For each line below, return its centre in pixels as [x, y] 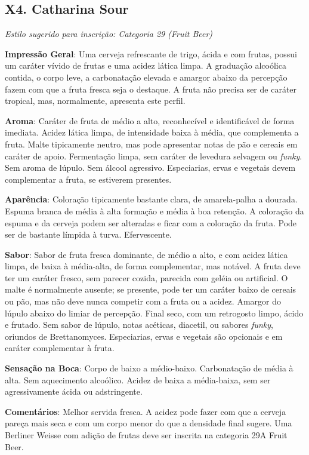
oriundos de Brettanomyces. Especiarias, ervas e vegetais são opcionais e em [144, 336]
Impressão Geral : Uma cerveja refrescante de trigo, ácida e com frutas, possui [151, 53]
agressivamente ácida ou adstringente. [74, 391]
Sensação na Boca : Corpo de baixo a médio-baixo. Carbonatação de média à [149, 368]
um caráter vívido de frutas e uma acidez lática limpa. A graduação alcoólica [146, 65]
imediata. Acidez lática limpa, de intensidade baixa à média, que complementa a [152, 132]
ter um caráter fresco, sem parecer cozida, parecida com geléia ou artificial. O [146, 277]
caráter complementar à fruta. [60, 348]
